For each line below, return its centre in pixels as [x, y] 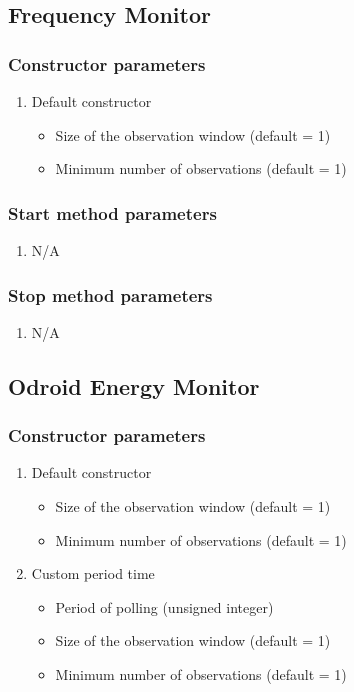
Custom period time [93, 573]
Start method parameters [112, 212]
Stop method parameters [110, 294]
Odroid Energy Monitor [134, 385]
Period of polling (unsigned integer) [164, 606]
